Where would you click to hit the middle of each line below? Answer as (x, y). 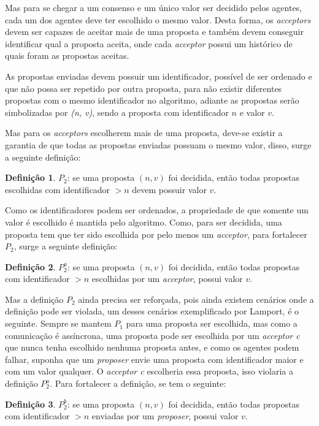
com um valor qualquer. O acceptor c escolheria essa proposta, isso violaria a (149, 371)
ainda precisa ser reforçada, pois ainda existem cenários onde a (196, 299)
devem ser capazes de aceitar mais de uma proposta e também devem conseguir (154, 32)
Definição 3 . (30, 404)
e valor (252, 112)
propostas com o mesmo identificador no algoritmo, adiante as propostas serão (152, 100)
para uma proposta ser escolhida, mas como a (212, 323)
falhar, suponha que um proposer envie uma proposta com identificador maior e (154, 359)
